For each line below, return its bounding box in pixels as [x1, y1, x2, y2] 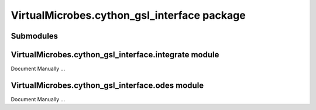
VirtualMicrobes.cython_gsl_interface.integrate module [11, 50, 219, 60]
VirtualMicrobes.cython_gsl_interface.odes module [11, 80, 204, 90]
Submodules [11, 31, 59, 41]
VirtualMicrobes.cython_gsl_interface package [11, 9, 246, 22]
